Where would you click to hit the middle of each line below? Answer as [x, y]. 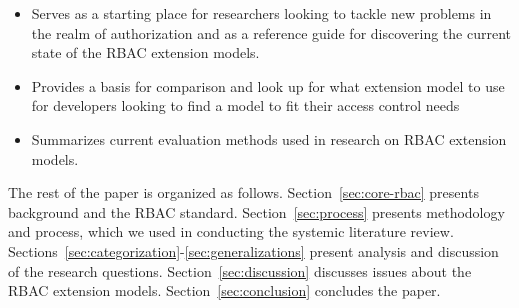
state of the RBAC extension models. [145, 52]
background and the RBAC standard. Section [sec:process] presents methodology [256, 211]
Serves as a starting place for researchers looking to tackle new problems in [261, 13]
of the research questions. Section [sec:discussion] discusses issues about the [240, 270]
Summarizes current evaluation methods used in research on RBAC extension [269, 138]
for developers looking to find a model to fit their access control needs [245, 105]
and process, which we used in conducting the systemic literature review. [231, 231]
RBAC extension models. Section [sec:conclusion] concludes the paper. [224, 290]
